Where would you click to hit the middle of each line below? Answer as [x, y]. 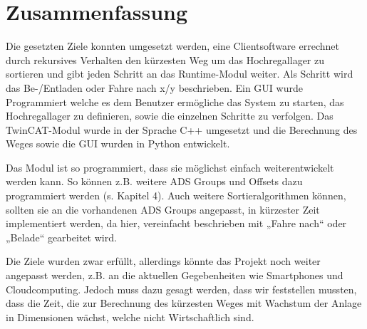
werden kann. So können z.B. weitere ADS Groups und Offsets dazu [154, 181]
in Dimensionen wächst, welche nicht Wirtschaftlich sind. [130, 317]
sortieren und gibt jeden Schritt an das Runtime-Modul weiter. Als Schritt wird [180, 74]
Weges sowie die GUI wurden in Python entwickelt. [118, 143]
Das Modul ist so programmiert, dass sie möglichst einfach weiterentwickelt [170, 167]
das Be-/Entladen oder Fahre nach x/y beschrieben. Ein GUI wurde [154, 87]
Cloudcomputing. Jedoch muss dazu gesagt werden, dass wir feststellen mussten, [181, 289]
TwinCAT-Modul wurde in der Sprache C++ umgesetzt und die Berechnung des [182, 129]
